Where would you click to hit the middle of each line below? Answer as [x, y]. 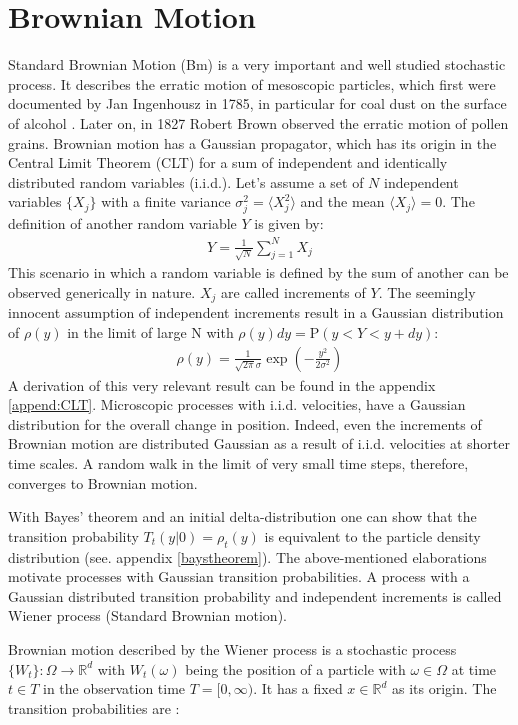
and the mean [342, 201]
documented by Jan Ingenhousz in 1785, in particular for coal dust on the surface [257, 103]
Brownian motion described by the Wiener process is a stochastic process [232, 648]
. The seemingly [427, 291]
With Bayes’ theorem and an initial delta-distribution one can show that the [242, 516]
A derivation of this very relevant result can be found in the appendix [222, 384]
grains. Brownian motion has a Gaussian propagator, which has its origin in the [252, 142]
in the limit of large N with [150, 332]
